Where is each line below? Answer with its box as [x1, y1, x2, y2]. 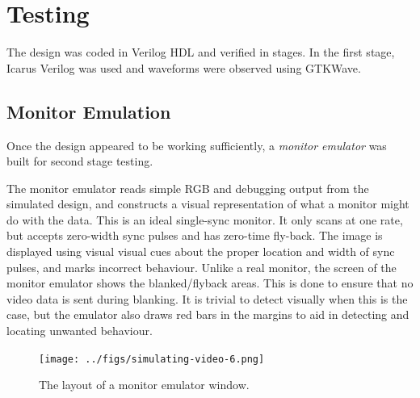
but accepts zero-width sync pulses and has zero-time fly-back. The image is [6, 227, 383, 244]
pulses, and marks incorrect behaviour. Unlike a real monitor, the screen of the [6, 258, 397, 275]
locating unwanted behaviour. [6, 322, 153, 339]
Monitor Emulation [6, 98, 171, 124]
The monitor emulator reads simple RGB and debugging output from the [6, 179, 369, 196]
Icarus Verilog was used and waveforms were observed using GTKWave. [6, 59, 361, 76]
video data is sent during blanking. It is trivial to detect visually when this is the [6, 290, 408, 307]
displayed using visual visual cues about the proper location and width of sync [6, 243, 395, 260]
